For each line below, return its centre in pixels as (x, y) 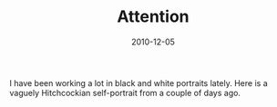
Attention (153, 17)
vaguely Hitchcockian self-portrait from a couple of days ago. (125, 92)
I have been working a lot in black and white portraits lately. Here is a (138, 83)
